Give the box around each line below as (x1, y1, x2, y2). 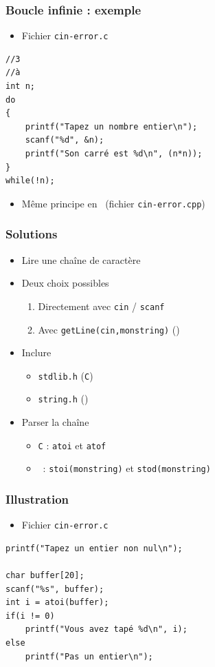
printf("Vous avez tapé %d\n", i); (25, 624, 188, 635)
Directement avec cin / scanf (38, 298, 165, 313)
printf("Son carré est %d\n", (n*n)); (25, 149, 203, 159)
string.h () (38, 391, 89, 406)
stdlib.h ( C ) (38, 368, 93, 382)
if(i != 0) (5, 610, 55, 621)
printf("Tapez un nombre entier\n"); (25, 121, 198, 132)
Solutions (5, 225, 58, 243)
